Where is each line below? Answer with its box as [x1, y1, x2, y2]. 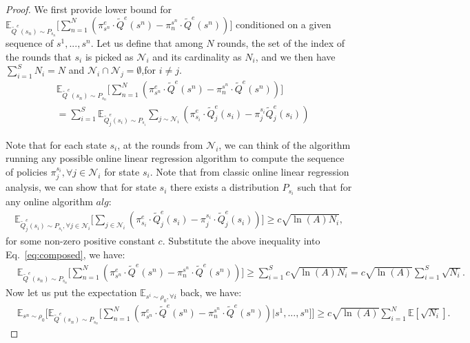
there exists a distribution [170, 180, 279, 194]
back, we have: [180, 285, 242, 300]
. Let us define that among [90, 36, 203, 50]
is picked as [85, 49, 134, 63]
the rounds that [6, 49, 72, 63]
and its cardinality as [152, 49, 242, 63]
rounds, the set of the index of [217, 36, 345, 50]
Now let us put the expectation [6, 285, 137, 300]
